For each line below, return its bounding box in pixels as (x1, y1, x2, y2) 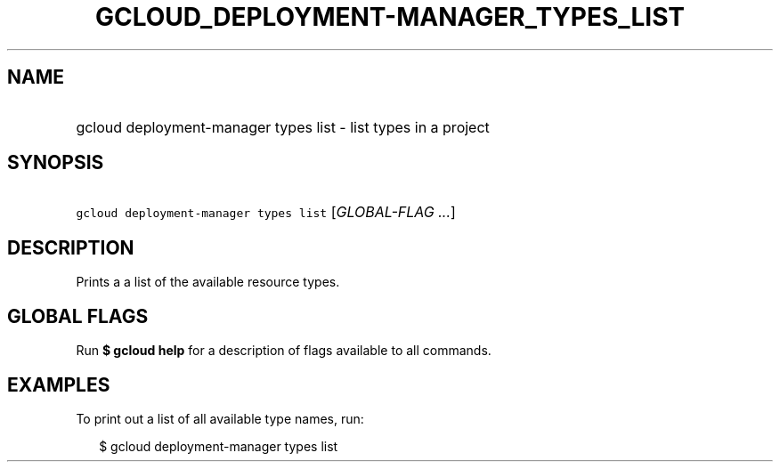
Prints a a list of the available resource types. (76, 274, 340, 290)
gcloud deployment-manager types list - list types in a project (76, 117, 490, 136)
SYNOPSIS (7, 151, 104, 174)
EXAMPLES (7, 373, 110, 396)
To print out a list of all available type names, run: (76, 410, 364, 426)
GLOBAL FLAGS (7, 304, 149, 327)
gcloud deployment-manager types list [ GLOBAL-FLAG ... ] (76, 203, 456, 222)
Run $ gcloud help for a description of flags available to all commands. (76, 343, 492, 359)
